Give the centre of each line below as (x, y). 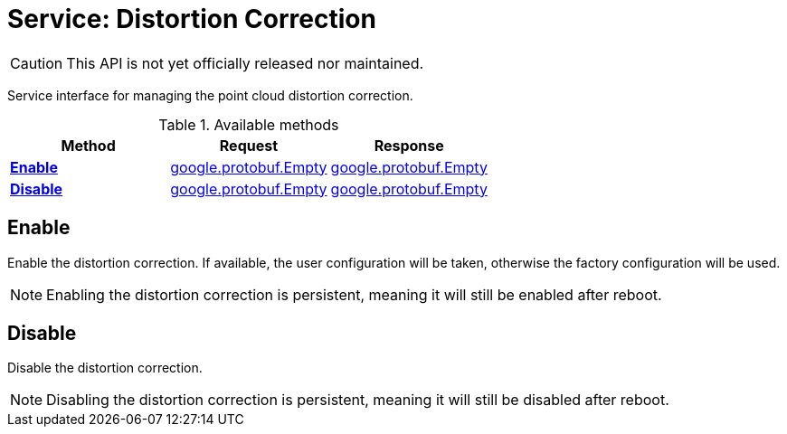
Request (249, 145)
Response (409, 145)
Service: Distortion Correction (192, 19)
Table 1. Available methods (249, 124)
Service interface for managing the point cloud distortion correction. (210, 95)
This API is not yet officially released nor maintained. (245, 63)
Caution (37, 63)
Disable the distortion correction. (105, 368)
